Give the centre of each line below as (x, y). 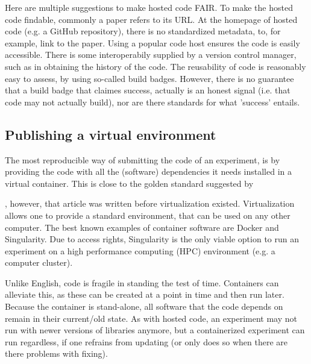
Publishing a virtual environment (111, 134)
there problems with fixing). (56, 353)
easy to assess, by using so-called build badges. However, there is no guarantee (149, 78)
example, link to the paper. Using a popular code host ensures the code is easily (152, 42)
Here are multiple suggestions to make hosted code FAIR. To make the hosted (149, 7)
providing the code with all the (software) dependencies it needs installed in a (148, 171)
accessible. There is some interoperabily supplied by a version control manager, (151, 55)
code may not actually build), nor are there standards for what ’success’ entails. (152, 102)
